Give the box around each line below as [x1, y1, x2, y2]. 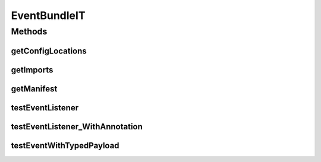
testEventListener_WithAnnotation [11, 122, 143, 132]
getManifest [11, 84, 58, 94]
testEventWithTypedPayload [11, 140, 119, 151]
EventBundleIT [11, 9, 86, 22]
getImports [11, 65, 53, 75]
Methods [11, 26, 48, 37]
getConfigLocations [11, 46, 87, 56]
